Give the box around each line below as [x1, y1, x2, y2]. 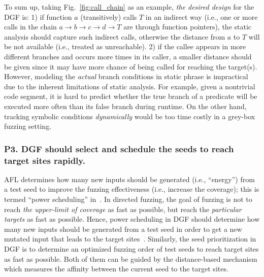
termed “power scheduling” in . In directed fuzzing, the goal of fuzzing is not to [4, 194, 252, 204]
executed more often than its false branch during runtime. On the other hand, [4, 100, 247, 111]
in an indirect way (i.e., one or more [145, 11, 258, 22]
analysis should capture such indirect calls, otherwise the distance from [4, 31, 225, 42]
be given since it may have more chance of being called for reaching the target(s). [4, 61, 257, 72]
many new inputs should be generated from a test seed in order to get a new [4, 223, 242, 234]
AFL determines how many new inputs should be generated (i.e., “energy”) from [4, 174, 255, 184]
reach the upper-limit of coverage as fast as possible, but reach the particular [4, 203, 242, 214]
